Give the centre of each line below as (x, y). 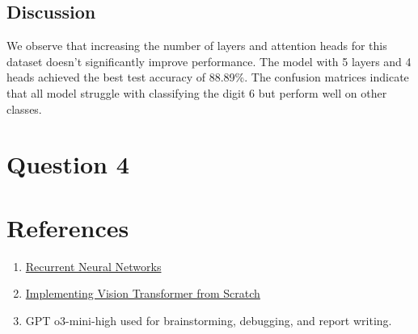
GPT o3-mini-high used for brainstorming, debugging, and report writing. (209, 320)
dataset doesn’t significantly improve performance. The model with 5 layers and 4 (209, 61)
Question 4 (68, 164)
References (68, 227)
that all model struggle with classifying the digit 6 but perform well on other (197, 92)
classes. (24, 109)
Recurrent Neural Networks (93, 266)
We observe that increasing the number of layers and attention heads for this (197, 46)
